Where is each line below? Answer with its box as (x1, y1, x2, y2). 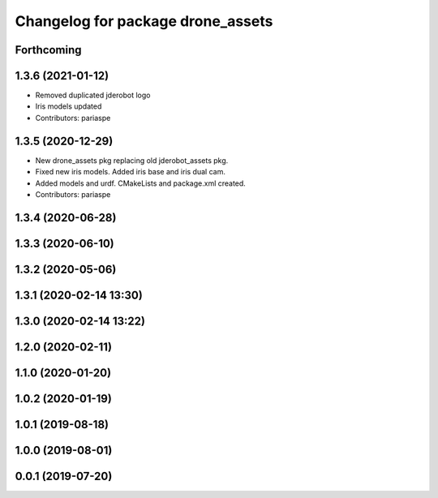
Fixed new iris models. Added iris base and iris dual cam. (35, 167, 226, 177)
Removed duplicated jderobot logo (35, 90, 151, 101)
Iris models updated (35, 101, 102, 111)
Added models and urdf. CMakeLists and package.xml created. (35, 178, 247, 188)
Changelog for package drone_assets (15, 12, 273, 30)
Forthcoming (15, 43, 82, 57)
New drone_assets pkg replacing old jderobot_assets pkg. (35, 155, 229, 165)
